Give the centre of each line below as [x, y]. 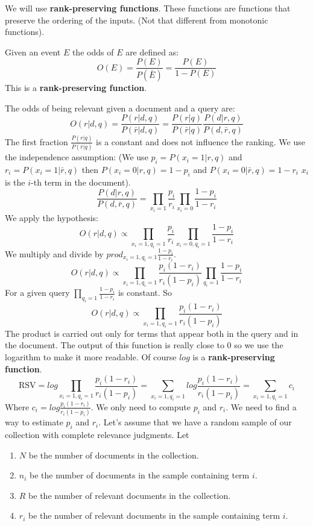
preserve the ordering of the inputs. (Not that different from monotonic [137, 20]
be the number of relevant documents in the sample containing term [154, 515]
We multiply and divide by [54, 253]
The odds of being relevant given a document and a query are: [120, 108]
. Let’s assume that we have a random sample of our [195, 422]
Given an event [33, 52]
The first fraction [36, 141]
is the [15, 182]
